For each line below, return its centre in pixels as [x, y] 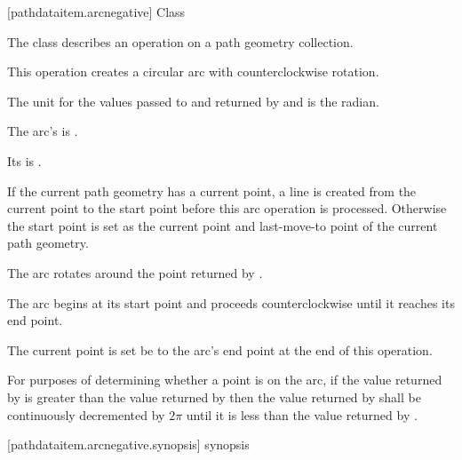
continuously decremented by [86, 414]
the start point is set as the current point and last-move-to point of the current [223, 225]
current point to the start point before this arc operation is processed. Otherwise [227, 208]
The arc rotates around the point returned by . [135, 272]
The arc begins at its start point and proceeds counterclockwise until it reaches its [231, 302]
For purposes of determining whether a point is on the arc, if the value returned [225, 380]
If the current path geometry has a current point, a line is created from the [212, 190]
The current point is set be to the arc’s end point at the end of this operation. [220, 349]
